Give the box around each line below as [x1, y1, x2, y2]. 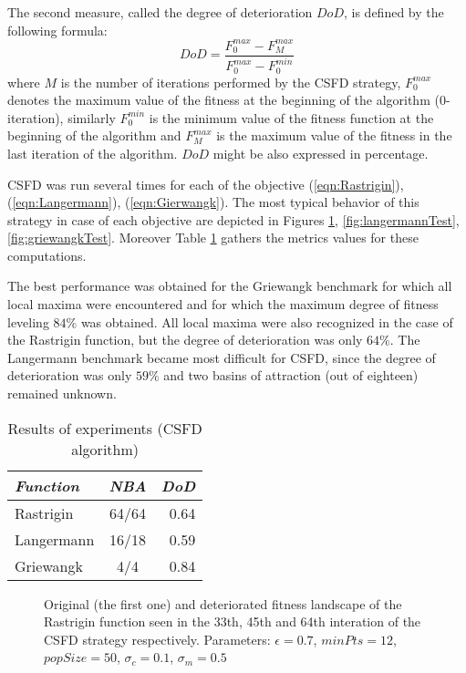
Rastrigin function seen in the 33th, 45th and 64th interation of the [44, 612, 421, 631]
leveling [7, 312, 49, 331]
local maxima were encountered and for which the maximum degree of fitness [7, 295, 439, 314]
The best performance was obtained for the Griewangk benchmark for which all [7, 276, 452, 295]
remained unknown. [7, 384, 117, 403]
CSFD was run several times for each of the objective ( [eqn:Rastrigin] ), [7, 174, 404, 193]
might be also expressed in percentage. [212, 143, 429, 162]
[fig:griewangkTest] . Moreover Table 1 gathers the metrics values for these [7, 228, 419, 247]
